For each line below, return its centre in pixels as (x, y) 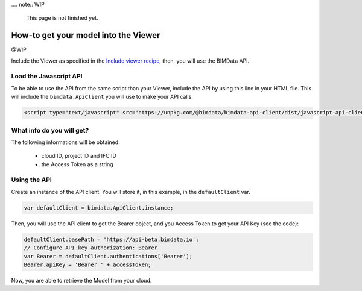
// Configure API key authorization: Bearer (91, 248)
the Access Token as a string (78, 164)
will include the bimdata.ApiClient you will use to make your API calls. (102, 97)
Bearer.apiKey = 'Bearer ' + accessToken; (87, 264)
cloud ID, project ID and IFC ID (79, 156)
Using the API (32, 180)
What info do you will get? (50, 130)
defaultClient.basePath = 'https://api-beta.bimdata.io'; (111, 239)
